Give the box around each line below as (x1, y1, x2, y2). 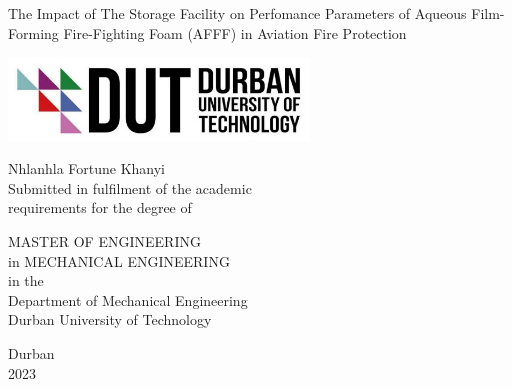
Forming (8, 22, 59, 43)
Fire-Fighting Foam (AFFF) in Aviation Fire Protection (63, 22, 407, 43)
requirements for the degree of (8, 197, 192, 218)
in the (8, 270, 44, 291)
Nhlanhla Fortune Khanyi (8, 158, 166, 179)
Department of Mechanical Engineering (8, 289, 248, 310)
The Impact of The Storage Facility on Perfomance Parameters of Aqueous (8, 3, 467, 23)
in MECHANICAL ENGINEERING (8, 250, 230, 271)
